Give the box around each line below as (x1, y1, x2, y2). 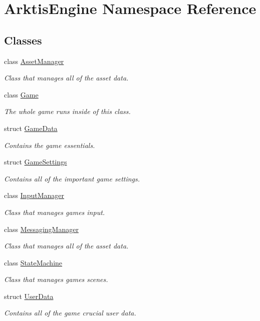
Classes (4, 32, 42, 47)
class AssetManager (4, 55, 64, 66)
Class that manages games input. (4, 206, 105, 217)
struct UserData (4, 290, 54, 301)
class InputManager (4, 190, 64, 200)
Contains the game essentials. (4, 139, 95, 150)
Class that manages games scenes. (4, 274, 108, 284)
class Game (4, 89, 39, 99)
